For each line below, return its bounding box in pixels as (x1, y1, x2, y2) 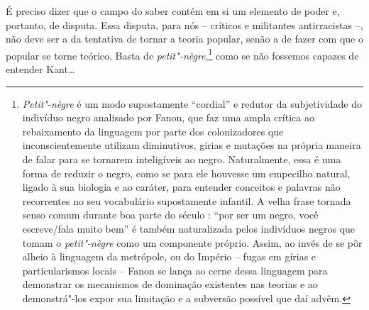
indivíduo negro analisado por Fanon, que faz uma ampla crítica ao (22, 110, 314, 125)
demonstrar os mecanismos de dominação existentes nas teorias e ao (22, 277, 318, 292)
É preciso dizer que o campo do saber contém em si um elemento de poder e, (6, 4, 340, 18)
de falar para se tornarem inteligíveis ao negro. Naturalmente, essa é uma (22, 152, 341, 166)
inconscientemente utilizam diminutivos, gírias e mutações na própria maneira (22, 138, 361, 153)
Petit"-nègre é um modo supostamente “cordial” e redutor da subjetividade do (22, 96, 362, 111)
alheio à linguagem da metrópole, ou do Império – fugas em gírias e (22, 249, 316, 264)
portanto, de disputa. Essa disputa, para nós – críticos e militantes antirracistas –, (6, 17, 363, 32)
